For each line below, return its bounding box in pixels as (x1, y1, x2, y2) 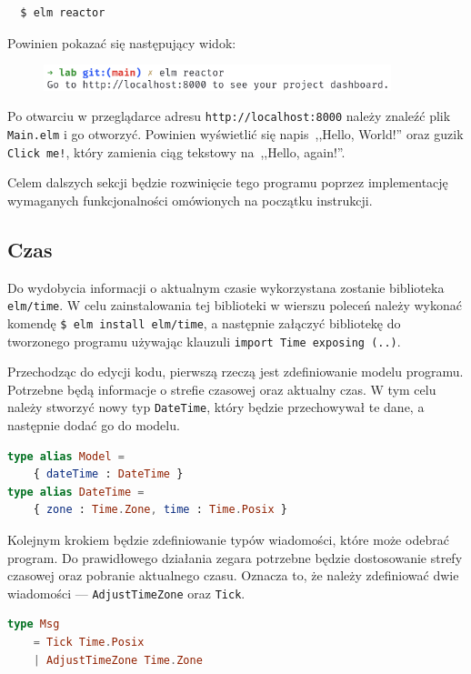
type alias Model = (7, 449, 125, 463)
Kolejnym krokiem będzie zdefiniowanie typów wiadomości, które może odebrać (7, 530, 449, 549)
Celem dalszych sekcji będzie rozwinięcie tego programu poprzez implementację (7, 173, 448, 192)
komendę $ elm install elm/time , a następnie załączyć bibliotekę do (7, 313, 401, 332)
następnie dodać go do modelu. (7, 416, 180, 435)
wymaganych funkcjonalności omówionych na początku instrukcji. (7, 190, 373, 209)
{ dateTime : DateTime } (33, 468, 184, 481)
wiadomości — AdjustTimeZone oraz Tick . (7, 583, 246, 602)
